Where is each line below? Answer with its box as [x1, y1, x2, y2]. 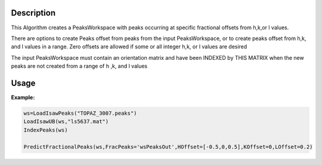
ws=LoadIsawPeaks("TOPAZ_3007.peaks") [23, 109, 137, 117]
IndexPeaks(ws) [23, 126, 68, 133]
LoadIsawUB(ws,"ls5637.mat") [23, 118, 109, 125]
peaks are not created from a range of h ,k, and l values [11, 63, 148, 70]
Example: [11, 93, 35, 101]
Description [11, 8, 56, 18]
